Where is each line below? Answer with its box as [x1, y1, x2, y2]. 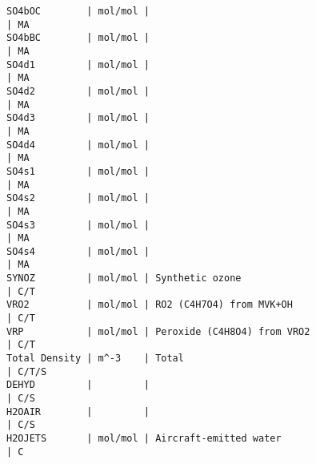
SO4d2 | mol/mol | [6, 85, 150, 97]
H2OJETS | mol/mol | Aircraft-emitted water [6, 433, 282, 444]
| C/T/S [6, 365, 47, 377]
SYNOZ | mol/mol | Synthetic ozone [6, 272, 242, 284]
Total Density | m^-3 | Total [6, 353, 184, 365]
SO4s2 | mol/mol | [6, 192, 150, 204]
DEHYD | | [6, 379, 150, 391]
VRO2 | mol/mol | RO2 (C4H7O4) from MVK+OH [6, 299, 293, 311]
